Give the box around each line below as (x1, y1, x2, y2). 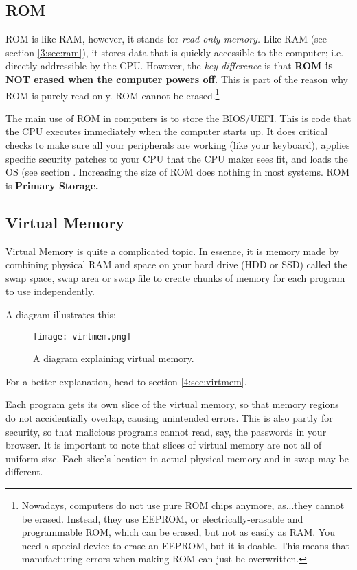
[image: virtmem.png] (33, 331, 132, 342)
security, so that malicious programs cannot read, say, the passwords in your (5, 424, 327, 438)
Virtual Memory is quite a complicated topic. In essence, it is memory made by (5, 244, 339, 258)
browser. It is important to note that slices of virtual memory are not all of (5, 438, 322, 452)
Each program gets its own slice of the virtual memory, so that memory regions (5, 397, 339, 412)
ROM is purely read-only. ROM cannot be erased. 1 (5, 86, 220, 102)
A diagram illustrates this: (5, 307, 116, 321)
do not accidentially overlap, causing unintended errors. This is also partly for (5, 411, 333, 425)
